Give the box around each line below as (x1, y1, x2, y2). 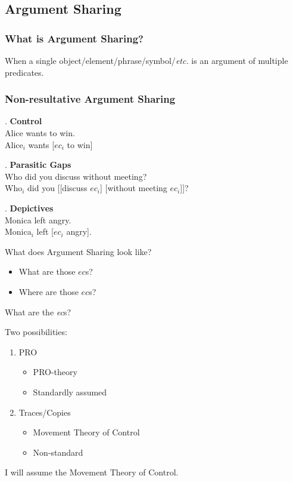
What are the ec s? (5, 305, 71, 318)
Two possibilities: (5, 326, 67, 338)
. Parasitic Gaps (5, 158, 71, 171)
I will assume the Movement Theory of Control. (5, 466, 179, 478)
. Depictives (5, 201, 54, 214)
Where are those (18, 285, 79, 297)
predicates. (5, 66, 44, 78)
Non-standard (33, 446, 83, 458)
